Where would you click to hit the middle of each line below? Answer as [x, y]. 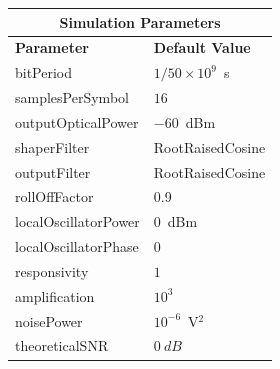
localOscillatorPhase [77, 246]
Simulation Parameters [140, 21]
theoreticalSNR [62, 345]
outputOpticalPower [77, 121]
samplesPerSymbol [72, 97]
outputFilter [53, 171]
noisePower [49, 320]
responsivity [52, 270]
